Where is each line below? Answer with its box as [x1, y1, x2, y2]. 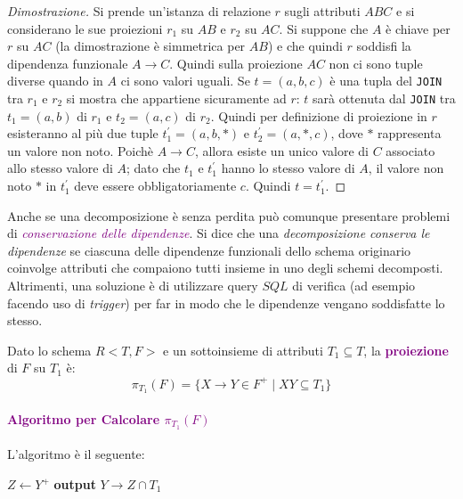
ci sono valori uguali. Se [120, 71, 250, 90]
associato [386, 141, 435, 160]
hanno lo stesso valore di [221, 159, 355, 177]
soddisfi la [356, 37, 411, 55]
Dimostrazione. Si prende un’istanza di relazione [7, 2, 271, 20]
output [53, 475, 96, 494]
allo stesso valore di [7, 159, 113, 177]
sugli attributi [284, 2, 361, 20]
